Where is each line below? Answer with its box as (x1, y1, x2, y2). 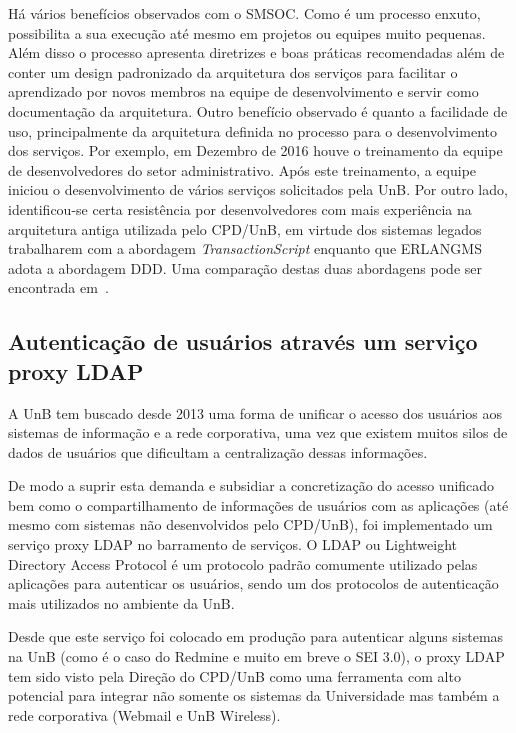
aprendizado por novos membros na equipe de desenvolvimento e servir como (8, 81, 479, 102)
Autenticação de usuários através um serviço (8, 326, 478, 357)
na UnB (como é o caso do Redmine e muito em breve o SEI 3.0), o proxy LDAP (8, 646, 505, 667)
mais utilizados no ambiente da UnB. (8, 592, 235, 613)
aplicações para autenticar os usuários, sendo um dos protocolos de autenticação (8, 573, 499, 594)
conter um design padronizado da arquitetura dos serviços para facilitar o (8, 61, 458, 82)
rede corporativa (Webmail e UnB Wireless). (8, 704, 281, 725)
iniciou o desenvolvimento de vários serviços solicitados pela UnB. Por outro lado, (8, 179, 508, 200)
